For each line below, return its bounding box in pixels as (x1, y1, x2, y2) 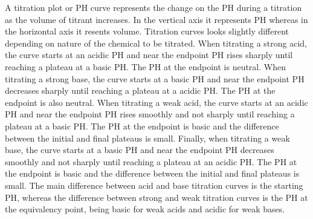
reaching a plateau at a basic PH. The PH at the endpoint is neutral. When (5, 60, 286, 73)
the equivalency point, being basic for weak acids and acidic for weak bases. (5, 203, 285, 215)
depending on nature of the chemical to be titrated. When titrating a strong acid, (5, 36, 307, 49)
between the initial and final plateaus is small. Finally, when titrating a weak (5, 131, 290, 144)
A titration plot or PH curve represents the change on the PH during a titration (5, 1, 302, 13)
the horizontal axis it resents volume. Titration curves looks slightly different (5, 25, 289, 38)
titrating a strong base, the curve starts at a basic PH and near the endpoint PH (5, 72, 305, 85)
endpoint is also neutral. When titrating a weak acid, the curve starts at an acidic (5, 96, 308, 108)
